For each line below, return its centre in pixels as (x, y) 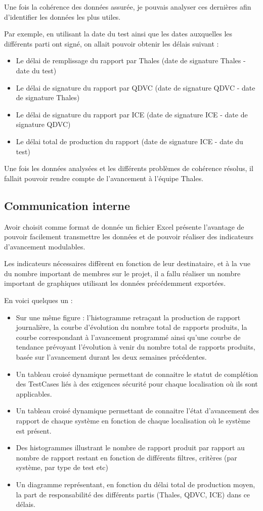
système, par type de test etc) (62, 467)
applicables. (34, 393)
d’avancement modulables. (45, 246)
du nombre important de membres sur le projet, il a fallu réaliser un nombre (122, 273)
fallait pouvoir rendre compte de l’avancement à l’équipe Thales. (104, 178)
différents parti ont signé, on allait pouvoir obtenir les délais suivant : (112, 43)
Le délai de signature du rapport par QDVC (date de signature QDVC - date (136, 87)
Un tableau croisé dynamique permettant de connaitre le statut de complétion (137, 374)
